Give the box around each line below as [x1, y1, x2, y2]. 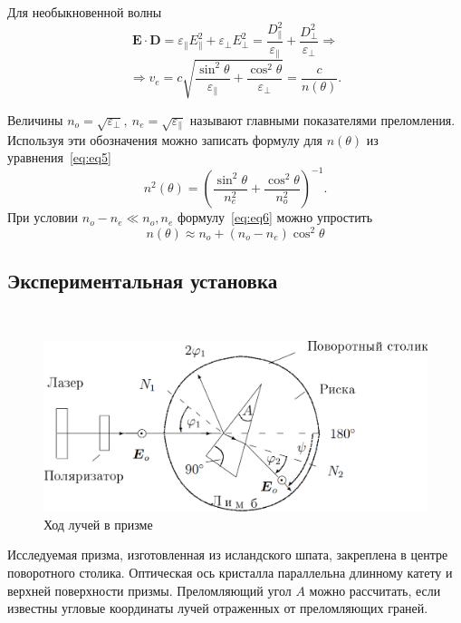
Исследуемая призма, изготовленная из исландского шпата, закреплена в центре [7, 545, 448, 564]
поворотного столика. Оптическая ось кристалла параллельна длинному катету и [7, 562, 453, 581]
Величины [7, 110, 63, 129]
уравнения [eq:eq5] [7, 148, 111, 167]
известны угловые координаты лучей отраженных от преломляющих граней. [7, 599, 428, 618]
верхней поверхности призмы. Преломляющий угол [7, 580, 292, 599]
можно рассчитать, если [309, 580, 441, 599]
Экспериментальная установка [7, 267, 278, 295]
